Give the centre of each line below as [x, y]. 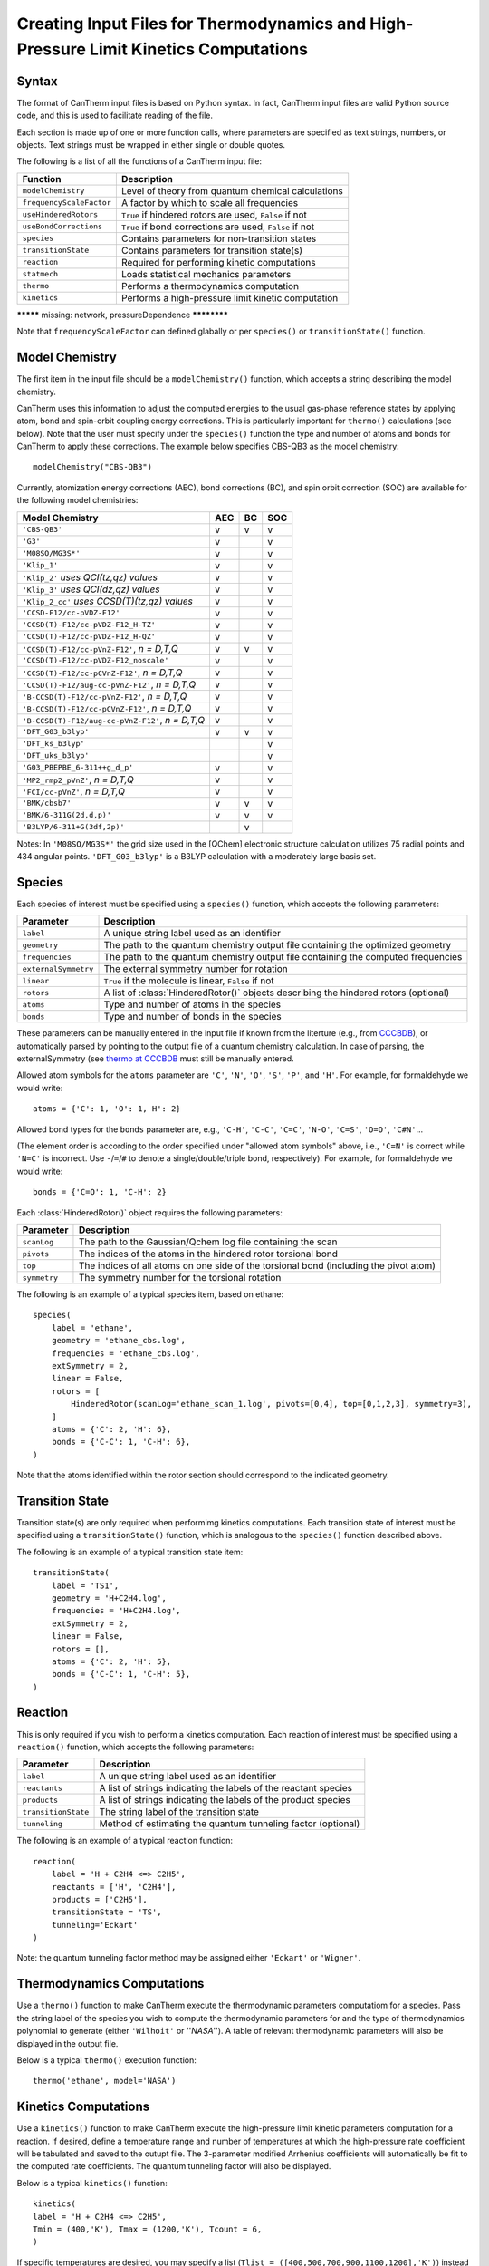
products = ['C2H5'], [100, 1899]
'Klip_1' [40, 565]
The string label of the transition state [179, 1812]
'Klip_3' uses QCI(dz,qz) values [91, 589]
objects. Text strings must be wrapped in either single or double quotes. [151, 145]
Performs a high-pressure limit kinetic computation [230, 297]
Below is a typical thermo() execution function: [106, 2060]
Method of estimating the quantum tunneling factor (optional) [230, 1824]
